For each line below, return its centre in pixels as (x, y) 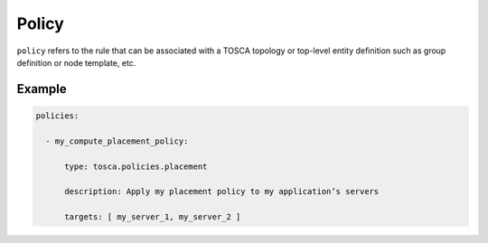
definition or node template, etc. (76, 62)
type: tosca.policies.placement (136, 166)
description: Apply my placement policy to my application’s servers (222, 192)
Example (42, 89)
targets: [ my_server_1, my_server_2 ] (153, 217)
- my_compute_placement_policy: (117, 141)
